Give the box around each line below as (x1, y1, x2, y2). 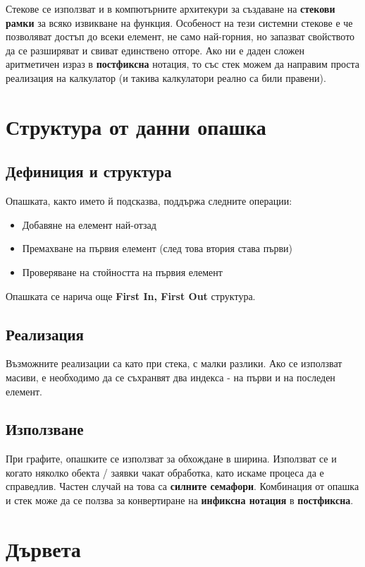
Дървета (6, 534, 81, 563)
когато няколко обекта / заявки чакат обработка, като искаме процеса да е (6, 465, 324, 479)
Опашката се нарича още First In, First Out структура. (6, 288, 256, 303)
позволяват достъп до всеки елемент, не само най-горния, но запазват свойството (6, 29, 355, 44)
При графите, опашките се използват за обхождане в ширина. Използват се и (6, 451, 337, 466)
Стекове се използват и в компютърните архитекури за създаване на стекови (6, 1, 335, 16)
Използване (6, 418, 84, 440)
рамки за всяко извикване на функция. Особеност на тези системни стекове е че (6, 15, 353, 30)
